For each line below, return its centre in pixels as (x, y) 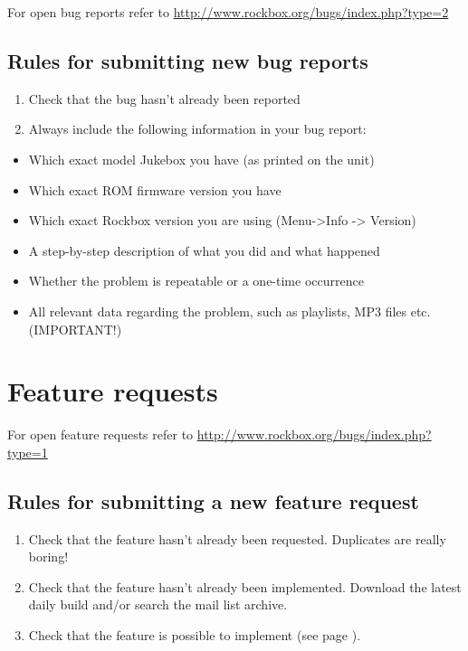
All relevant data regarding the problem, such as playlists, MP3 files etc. (229, 311)
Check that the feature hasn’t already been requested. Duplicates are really (237, 538)
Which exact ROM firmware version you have (155, 189)
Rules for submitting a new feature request (213, 500)
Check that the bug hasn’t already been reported (164, 98)
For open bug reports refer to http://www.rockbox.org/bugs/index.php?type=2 (228, 12)
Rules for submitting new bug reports (188, 60)
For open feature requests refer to (100, 434)
